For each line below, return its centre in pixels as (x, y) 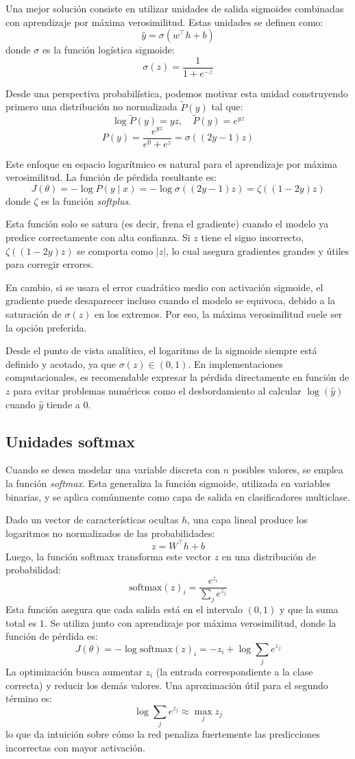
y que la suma (309, 609)
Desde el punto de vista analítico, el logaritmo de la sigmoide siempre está (161, 350)
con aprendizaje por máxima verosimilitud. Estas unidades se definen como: (164, 22)
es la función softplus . (86, 200)
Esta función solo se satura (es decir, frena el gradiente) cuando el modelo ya (167, 224)
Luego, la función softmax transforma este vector (108, 556)
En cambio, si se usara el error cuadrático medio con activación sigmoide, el (164, 287)
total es (21, 622)
